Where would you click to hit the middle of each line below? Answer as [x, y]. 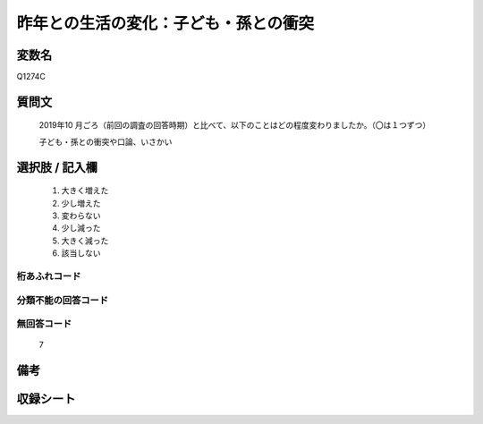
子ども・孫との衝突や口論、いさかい [106, 141]
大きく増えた [85, 191]
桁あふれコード [49, 276]
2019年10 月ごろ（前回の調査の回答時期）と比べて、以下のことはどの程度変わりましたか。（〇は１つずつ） [235, 125]
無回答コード [44, 324]
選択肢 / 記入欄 [57, 167]
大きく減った [85, 241]
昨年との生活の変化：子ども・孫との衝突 [165, 23]
